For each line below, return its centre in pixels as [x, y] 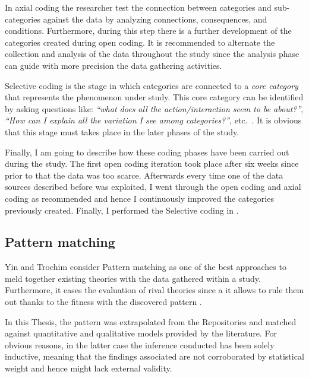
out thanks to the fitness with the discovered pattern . [103, 302]
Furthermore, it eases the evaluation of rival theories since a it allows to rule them [154, 290]
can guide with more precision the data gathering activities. [113, 65]
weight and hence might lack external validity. [89, 368]
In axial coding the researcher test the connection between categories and [138, 7]
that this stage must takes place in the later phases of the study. [122, 131]
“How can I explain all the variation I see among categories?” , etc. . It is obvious [153, 120]
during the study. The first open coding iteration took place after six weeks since [152, 163]
